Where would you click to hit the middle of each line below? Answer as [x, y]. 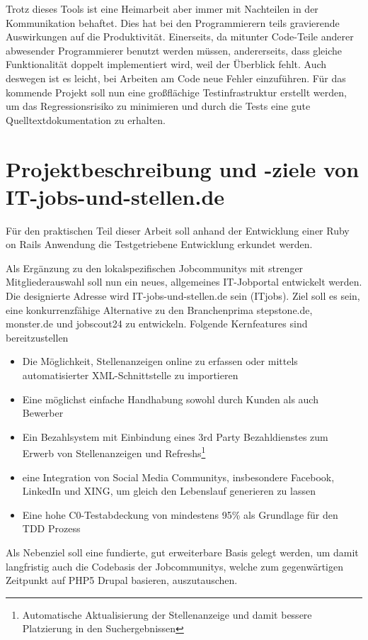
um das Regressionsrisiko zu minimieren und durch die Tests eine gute [158, 106]
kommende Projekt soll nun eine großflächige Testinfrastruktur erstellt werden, [176, 92]
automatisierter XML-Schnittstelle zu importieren [130, 375]
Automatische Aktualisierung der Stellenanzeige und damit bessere [167, 614]
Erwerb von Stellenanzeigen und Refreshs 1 [114, 452]
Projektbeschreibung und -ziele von [183, 168]
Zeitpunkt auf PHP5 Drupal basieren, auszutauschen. [122, 580]
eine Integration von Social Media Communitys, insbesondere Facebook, [178, 477]
